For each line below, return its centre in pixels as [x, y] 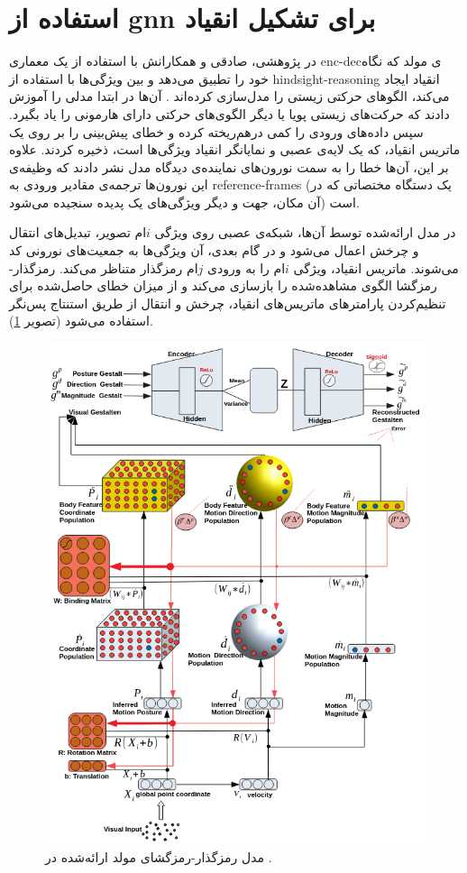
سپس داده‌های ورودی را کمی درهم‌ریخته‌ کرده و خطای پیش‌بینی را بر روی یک [216, 131]
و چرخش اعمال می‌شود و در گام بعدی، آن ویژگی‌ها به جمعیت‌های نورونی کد [214, 250]
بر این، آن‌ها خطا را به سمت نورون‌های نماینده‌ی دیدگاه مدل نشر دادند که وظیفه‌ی [229, 166]
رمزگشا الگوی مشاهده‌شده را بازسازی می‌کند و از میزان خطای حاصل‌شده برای [223, 285]
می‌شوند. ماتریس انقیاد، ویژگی [376, 267]
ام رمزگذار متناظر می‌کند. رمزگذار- [104, 267]
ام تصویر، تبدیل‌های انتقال [78, 232]
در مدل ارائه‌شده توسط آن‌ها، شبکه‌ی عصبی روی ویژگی [305, 232]
